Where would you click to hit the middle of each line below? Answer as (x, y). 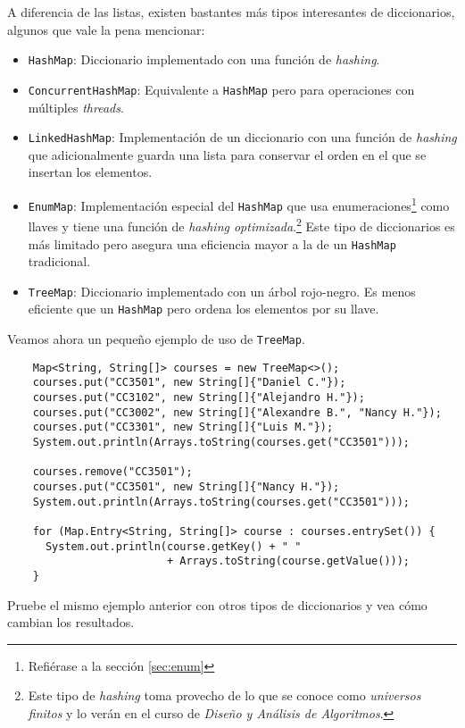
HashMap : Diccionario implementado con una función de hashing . (204, 59)
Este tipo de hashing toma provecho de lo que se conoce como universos (224, 695)
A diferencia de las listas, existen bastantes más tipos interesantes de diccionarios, (231, 12)
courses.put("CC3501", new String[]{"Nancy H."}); (186, 486)
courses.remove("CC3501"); (112, 472)
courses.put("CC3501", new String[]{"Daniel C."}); (189, 383)
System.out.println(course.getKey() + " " (173, 546)
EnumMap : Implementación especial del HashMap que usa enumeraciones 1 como (239, 204)
